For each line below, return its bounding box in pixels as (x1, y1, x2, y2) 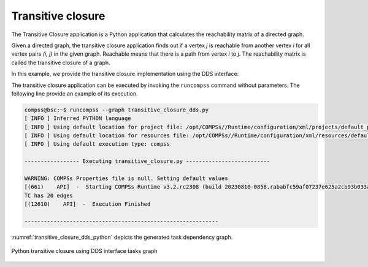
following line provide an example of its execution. (11, 89, 138, 97)
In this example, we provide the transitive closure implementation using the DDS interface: (11, 70, 239, 78)
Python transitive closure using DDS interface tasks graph (11, 247, 158, 255)
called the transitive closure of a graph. (11, 59, 110, 66)
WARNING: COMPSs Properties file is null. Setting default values (24, 175, 228, 182)
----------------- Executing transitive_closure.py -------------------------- (24, 158, 270, 165)
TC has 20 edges (24, 192, 74, 199)
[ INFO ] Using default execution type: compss (24, 141, 170, 148)
